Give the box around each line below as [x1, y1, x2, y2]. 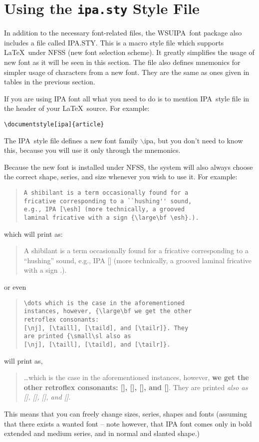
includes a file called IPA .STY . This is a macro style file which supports [4, 37, 224, 47]
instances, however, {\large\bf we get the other [23, 308, 192, 315]
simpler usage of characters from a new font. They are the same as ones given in [4, 66, 250, 77]
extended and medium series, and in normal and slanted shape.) [4, 428, 200, 439]
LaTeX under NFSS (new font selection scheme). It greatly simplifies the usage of [4, 47, 255, 57]
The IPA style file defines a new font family [4, 135, 138, 145]
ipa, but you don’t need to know [144, 135, 243, 145]
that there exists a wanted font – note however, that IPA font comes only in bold [4, 418, 252, 429]
